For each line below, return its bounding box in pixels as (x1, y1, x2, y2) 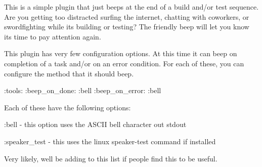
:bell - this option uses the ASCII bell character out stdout (4, 119, 187, 130)
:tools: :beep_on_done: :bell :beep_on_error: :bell (4, 85, 161, 96)
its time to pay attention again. (4, 31, 101, 41)
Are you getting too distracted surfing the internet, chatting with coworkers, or (4, 11, 249, 22)
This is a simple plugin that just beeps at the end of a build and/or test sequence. (4, 2, 259, 12)
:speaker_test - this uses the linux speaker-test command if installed (4, 136, 216, 146)
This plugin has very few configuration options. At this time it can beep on (4, 48, 237, 59)
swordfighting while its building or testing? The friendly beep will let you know (4, 21, 249, 32)
